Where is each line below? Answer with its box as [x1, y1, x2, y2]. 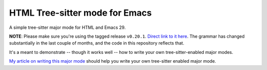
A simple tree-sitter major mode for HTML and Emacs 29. [9, 24, 126, 30]
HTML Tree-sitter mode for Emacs [9, 7, 152, 18]
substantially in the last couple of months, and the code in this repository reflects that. [9, 40, 184, 46]
